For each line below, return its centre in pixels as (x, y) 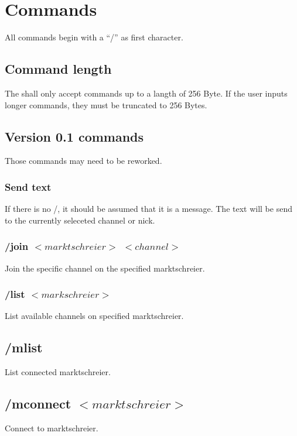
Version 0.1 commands (74, 136)
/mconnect (38, 404)
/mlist (24, 347)
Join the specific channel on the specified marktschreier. (105, 268)
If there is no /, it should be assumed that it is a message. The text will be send (148, 209)
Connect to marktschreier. (52, 428)
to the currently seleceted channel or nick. (80, 220)
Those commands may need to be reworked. (83, 161)
